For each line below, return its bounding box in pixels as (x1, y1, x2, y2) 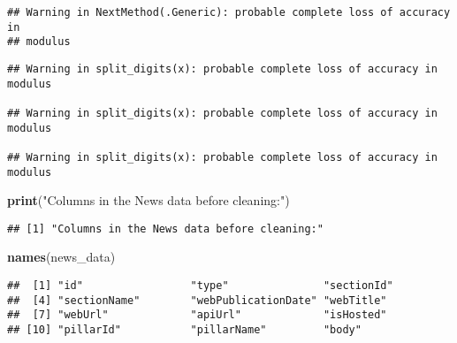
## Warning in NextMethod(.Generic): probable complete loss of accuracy (7, 6, 451, 19)
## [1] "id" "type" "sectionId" (7, 279, 393, 293)
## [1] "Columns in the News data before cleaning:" (7, 222, 324, 235)
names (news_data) (7, 248, 116, 266)
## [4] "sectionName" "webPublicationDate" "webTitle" (7, 293, 387, 307)
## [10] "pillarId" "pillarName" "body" (7, 324, 362, 337)
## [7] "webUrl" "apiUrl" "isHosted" (7, 309, 387, 322)
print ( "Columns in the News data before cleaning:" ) (7, 191, 290, 210)
